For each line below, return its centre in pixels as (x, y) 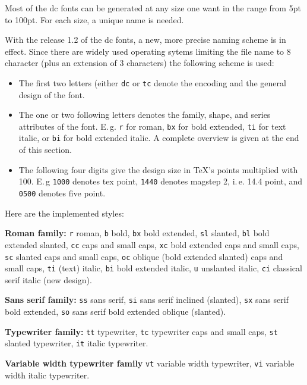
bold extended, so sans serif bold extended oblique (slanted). (115, 312)
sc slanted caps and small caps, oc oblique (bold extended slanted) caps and (144, 256)
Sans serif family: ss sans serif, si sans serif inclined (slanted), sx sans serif (147, 300)
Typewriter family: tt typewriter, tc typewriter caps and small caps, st (141, 331)
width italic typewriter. (47, 375)
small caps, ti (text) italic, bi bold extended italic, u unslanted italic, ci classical (153, 268)
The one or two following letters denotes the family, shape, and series (145, 115)
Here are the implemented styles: (64, 213)
